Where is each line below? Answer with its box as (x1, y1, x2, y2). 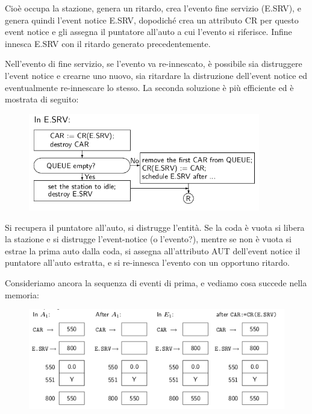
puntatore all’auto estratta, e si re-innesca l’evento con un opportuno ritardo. (5, 256, 290, 269)
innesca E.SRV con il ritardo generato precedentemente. (5, 37, 211, 49)
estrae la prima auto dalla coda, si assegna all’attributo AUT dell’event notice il (5, 244, 301, 257)
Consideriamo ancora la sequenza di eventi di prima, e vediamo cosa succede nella (5, 277, 307, 289)
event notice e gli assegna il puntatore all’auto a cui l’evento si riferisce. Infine (5, 25, 292, 38)
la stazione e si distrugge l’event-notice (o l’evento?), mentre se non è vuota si (5, 233, 292, 245)
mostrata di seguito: (5, 93, 79, 105)
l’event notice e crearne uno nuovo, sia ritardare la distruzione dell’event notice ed (5, 69, 308, 81)
